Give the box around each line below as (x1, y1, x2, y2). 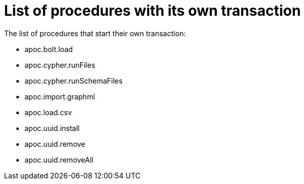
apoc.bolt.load (25, 44, 73, 54)
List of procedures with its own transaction (4, 2, 301, 19)
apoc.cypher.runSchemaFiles (25, 76, 123, 85)
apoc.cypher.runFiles (25, 60, 96, 69)
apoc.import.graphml (25, 92, 95, 101)
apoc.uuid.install (25, 123, 80, 133)
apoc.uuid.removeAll (25, 155, 93, 164)
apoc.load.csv (25, 108, 72, 117)
